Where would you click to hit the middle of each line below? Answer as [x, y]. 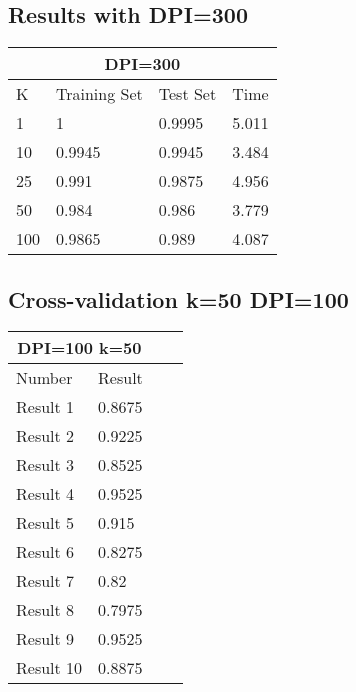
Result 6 [45, 552]
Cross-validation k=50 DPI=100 [178, 298]
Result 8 [45, 610]
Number [44, 378]
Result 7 [45, 581]
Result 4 [45, 494]
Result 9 [45, 639]
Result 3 [45, 465]
